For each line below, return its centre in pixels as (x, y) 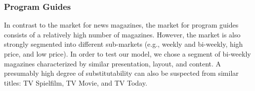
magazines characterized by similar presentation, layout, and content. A (113, 63)
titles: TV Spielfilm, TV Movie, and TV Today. (76, 82)
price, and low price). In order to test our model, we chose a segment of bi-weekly (127, 54)
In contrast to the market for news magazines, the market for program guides (121, 25)
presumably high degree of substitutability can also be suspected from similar (121, 73)
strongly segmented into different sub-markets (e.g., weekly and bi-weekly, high (124, 44)
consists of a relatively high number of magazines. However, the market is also (122, 34)
